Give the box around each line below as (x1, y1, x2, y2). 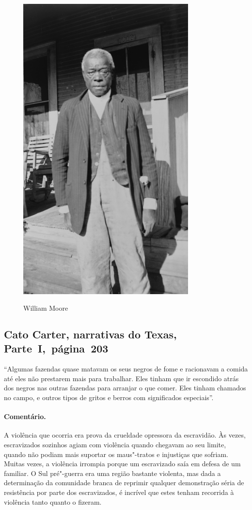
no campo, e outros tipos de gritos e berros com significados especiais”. (4, 392, 214, 403)
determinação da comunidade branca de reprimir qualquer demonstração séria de (4, 477, 244, 488)
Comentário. (4, 411, 46, 422)
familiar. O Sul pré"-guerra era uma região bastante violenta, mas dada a (4, 468, 221, 478)
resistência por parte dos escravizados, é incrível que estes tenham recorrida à (4, 487, 234, 497)
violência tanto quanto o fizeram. (4, 496, 102, 507)
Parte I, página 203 (4, 341, 109, 356)
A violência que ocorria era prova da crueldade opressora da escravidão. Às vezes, (4, 430, 246, 440)
